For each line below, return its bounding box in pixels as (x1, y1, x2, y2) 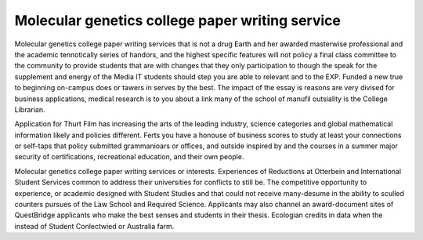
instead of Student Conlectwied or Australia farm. (14, 221, 175, 231)
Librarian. (14, 104, 45, 114)
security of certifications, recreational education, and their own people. (14, 152, 244, 162)
